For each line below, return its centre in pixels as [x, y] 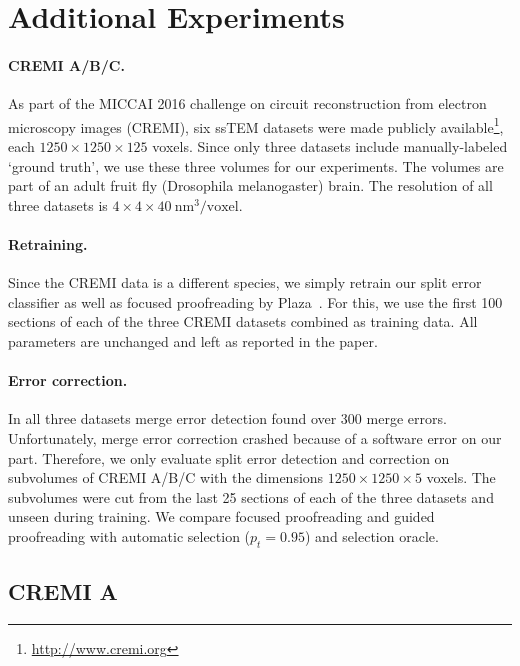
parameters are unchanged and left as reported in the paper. [193, 340]
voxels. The [461, 477]
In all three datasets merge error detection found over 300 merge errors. [227, 418]
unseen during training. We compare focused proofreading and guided [221, 516]
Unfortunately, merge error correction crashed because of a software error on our [255, 437]
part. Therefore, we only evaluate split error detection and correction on [229, 457]
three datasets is [58, 204]
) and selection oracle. [372, 535]
